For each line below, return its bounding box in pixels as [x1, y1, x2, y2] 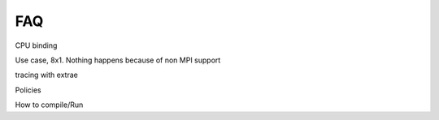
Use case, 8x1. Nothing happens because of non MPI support [15, 55, 221, 65]
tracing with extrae [15, 70, 79, 80]
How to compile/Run [15, 100, 84, 109]
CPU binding [15, 41, 58, 50]
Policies [15, 85, 41, 95]
